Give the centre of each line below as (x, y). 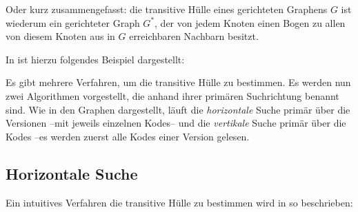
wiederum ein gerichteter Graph (73, 22)
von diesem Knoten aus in (60, 36)
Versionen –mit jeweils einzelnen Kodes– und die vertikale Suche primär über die (176, 123)
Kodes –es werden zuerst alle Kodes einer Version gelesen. (128, 136)
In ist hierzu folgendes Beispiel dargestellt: (95, 59)
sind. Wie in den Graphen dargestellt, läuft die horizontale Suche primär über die (178, 109)
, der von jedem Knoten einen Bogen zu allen (250, 22)
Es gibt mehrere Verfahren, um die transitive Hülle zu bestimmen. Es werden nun (178, 82)
